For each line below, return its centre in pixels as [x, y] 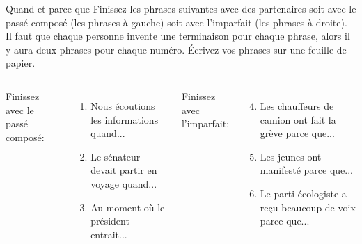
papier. [21, 63]
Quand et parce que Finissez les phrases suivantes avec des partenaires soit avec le [181, 8]
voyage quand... [124, 183]
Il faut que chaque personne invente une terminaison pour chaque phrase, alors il [178, 36]
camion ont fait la [298, 119]
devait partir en [124, 170]
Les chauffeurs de [297, 105]
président [110, 221]
